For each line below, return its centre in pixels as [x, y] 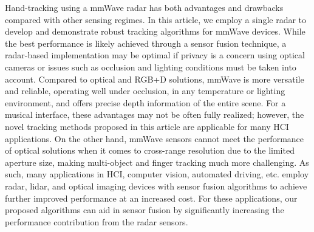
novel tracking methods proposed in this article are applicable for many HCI [147, 126]
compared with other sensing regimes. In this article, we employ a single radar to [156, 19]
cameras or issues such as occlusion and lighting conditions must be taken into [151, 67]
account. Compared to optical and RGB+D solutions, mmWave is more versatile [155, 79]
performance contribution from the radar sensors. [97, 221]
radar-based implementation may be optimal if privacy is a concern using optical [155, 55]
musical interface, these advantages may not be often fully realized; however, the [155, 114]
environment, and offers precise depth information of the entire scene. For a [145, 102]
